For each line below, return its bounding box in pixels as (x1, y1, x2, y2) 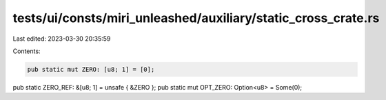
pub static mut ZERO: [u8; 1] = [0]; (27, 66, 155, 73)
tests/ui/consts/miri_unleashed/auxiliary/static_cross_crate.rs (12, 10, 380, 26)
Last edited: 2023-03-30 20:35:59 (12, 34, 111, 43)
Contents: (12, 47, 41, 55)
